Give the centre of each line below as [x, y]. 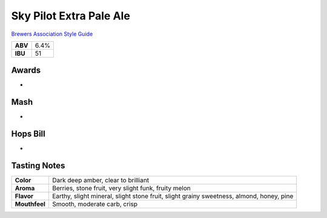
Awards [26, 71]
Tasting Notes [38, 166]
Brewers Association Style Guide [52, 34]
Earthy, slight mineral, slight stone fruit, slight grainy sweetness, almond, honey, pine [173, 196]
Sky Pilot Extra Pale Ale [71, 16]
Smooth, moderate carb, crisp [95, 204]
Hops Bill [28, 134]
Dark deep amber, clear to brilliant [101, 180]
